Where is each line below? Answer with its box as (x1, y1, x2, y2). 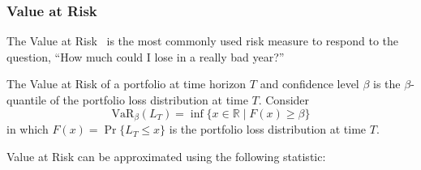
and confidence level (260, 75, 359, 92)
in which (6, 121, 49, 138)
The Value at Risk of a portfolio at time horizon (6, 75, 247, 92)
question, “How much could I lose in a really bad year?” (6, 48, 285, 65)
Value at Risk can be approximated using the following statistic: (6, 147, 326, 164)
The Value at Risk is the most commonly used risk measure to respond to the (6, 32, 399, 49)
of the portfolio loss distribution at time (49, 91, 248, 108)
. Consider (258, 91, 310, 108)
